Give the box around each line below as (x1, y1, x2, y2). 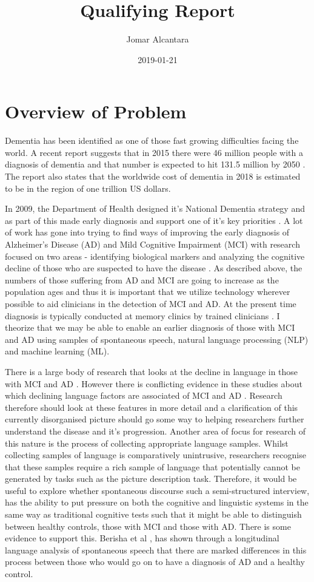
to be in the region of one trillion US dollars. (5, 181, 171, 194)
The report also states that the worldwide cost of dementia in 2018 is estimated (5, 170, 301, 183)
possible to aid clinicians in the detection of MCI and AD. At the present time (5, 297, 296, 310)
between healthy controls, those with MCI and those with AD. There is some (5, 519, 291, 532)
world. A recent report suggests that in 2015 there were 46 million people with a (5, 146, 303, 158)
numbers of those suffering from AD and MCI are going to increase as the (5, 273, 279, 286)
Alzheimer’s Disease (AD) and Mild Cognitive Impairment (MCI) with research (5, 238, 300, 250)
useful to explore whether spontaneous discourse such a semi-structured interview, (5, 484, 310, 496)
